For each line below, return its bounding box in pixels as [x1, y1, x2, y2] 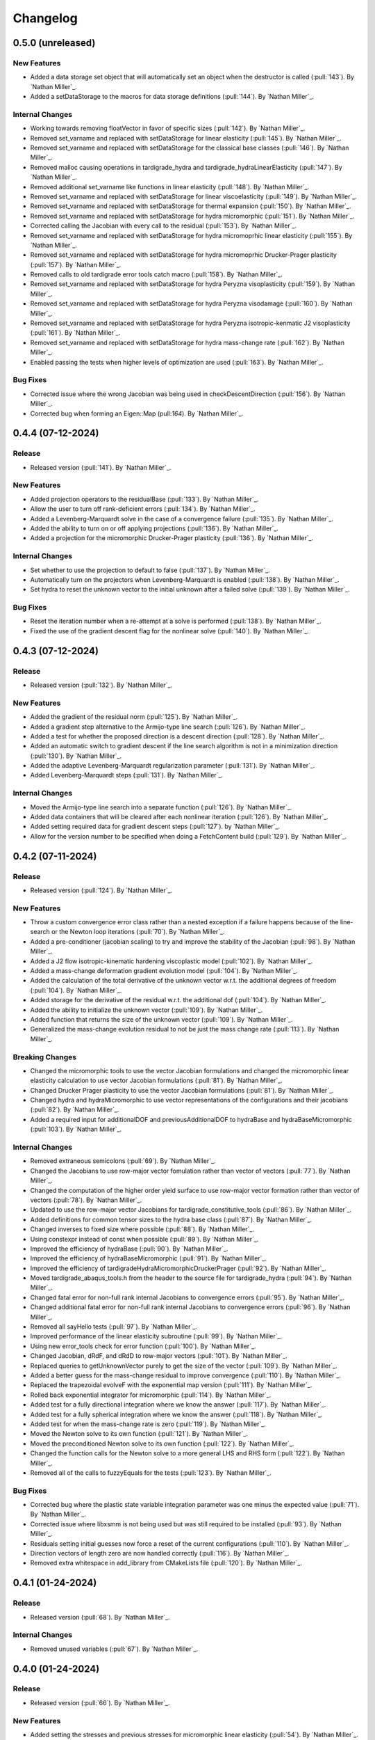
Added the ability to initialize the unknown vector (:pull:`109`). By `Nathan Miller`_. [30, 1006, 263, 1014]
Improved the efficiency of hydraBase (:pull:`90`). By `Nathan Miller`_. [30, 1244, 228, 1253]
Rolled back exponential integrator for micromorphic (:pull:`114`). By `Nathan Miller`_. [30, 1391, 272, 1399]
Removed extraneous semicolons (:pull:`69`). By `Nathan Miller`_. [30, 1157, 216, 1165]
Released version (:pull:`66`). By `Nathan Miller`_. [30, 1698, 170, 1707]
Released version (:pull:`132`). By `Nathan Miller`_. [30, 681, 173, 689]
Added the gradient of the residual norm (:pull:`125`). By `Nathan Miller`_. [30, 713, 238, 721]
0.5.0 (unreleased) [12, 37, 96, 49]
